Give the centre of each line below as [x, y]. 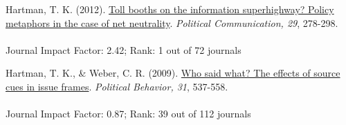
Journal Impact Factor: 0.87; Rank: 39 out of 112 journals [128, 114]
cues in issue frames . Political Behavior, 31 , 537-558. [117, 86]
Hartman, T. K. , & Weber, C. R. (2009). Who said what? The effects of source [173, 73]
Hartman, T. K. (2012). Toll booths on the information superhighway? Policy [170, 9]
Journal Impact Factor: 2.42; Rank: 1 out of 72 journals [124, 49]
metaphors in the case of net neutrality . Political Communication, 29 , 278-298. [172, 22]
